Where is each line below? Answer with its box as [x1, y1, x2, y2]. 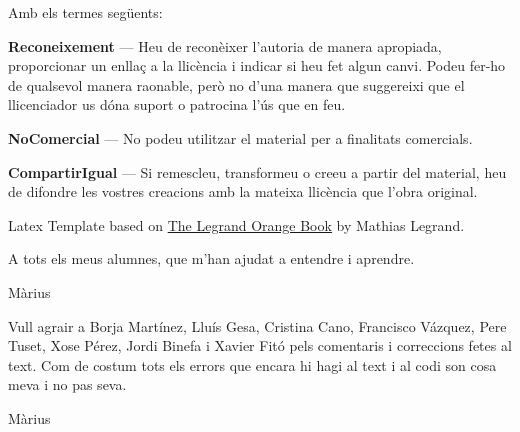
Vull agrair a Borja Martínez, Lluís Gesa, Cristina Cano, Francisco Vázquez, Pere [8, 315, 507, 336]
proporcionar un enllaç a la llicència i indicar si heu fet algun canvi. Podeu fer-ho [8, 55, 506, 76]
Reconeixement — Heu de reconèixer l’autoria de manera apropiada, [8, 35, 442, 56]
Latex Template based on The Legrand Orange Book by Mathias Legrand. [8, 214, 465, 235]
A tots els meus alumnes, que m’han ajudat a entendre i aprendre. [8, 248, 415, 269]
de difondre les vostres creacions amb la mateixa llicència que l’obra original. [8, 181, 478, 202]
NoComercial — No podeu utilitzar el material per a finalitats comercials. [8, 127, 473, 148]
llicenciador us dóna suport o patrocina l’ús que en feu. [8, 94, 346, 115]
